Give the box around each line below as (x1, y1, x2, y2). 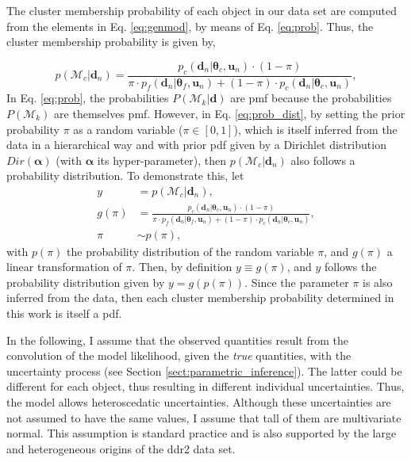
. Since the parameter (244, 273, 349, 290)
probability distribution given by (6, 273, 165, 290)
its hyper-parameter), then (97, 151, 227, 168)
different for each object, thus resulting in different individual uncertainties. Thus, (6, 378, 405, 395)
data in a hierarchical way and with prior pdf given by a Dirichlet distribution (6, 136, 386, 153)
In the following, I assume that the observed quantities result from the (6, 331, 348, 348)
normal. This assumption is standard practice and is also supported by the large (6, 425, 397, 441)
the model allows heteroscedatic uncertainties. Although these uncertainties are (6, 394, 391, 410)
